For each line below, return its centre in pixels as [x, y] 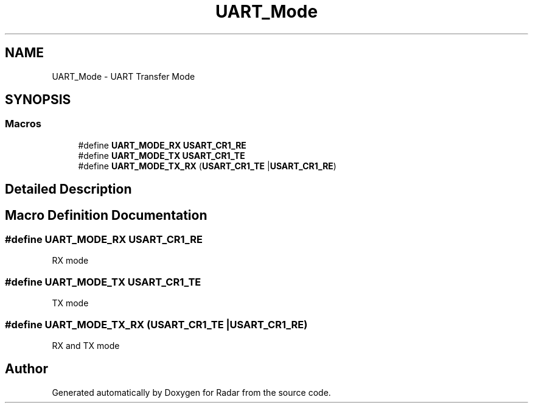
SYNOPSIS [38, 100]
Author [26, 369]
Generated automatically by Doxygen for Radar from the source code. [191, 392]
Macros [23, 124]
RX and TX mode [86, 345]
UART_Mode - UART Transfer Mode [124, 76]
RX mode [70, 261]
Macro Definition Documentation [106, 215]
